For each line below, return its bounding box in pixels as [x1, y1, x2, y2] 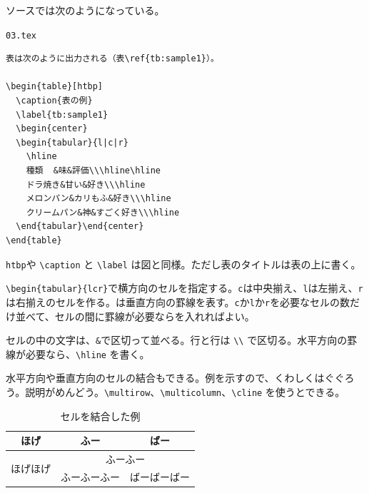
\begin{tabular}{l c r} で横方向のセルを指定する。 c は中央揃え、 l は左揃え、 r [6, 280, 363, 295]
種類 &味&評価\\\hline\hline [26, 166, 161, 176]
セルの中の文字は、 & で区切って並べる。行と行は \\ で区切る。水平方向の [6, 332, 348, 347]
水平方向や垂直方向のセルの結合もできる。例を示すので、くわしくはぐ [6, 370, 335, 385]
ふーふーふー [61, 469, 120, 484]
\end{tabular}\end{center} [16, 221, 144, 232]
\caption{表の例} [16, 96, 93, 106]
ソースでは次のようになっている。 [6, 3, 165, 17]
